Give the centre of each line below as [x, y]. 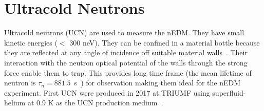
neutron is [20, 83]
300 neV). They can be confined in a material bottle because [165, 42]
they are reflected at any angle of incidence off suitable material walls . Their [126, 52]
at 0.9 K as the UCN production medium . [95, 103]
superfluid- [229, 92]
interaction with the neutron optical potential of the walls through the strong [126, 62]
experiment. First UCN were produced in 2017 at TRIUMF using [107, 92]
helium [15, 103]
